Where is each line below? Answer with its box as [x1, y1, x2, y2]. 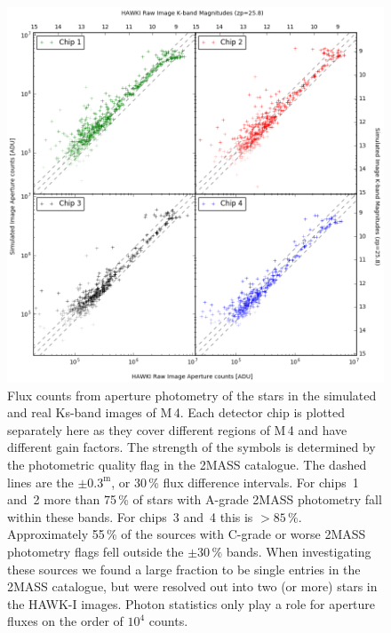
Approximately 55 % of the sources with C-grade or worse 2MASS [7, 525, 366, 543]
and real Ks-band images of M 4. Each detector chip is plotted [7, 403, 346, 422]
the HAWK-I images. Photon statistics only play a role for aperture [7, 594, 376, 613]
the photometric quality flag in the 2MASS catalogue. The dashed [7, 455, 367, 474]
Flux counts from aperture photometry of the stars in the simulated [7, 385, 377, 404]
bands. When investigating [226, 542, 371, 560]
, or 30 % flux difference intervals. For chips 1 [111, 472, 359, 491]
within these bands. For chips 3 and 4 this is [7, 507, 253, 526]
